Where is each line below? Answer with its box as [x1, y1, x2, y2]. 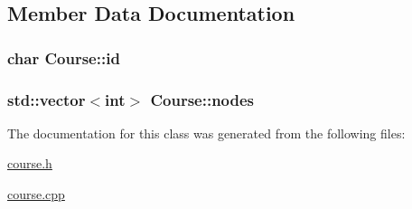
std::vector [7, 88, 86, 110]
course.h [7, 154, 52, 173]
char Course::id [7, 46, 120, 69]
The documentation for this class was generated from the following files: [7, 123, 406, 142]
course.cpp [7, 185, 65, 204]
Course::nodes [150, 88, 255, 110]
